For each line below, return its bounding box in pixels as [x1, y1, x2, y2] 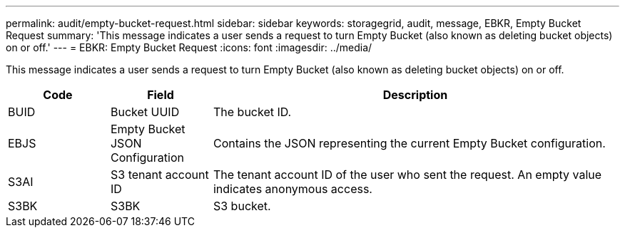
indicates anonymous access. [213, 182, 372, 196]
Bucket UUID [110, 105, 180, 119]
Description [382, 88, 448, 102]
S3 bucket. [213, 199, 271, 213]
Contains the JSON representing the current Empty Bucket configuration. [213, 136, 606, 150]
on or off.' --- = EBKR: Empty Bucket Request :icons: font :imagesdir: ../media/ [6, 41, 372, 53]
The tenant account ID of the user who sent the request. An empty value [213, 167, 602, 182]
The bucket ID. [213, 105, 292, 119]
